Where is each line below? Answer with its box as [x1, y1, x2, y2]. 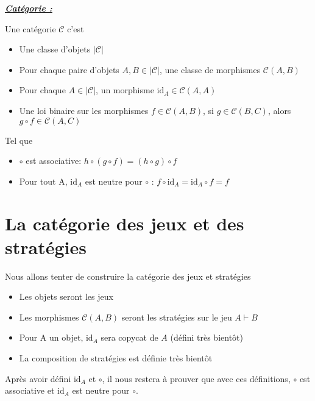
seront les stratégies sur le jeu [121, 310, 232, 323]
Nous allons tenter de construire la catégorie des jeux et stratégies [5, 269, 251, 282]
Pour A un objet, [19, 331, 83, 344]
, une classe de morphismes [159, 63, 261, 76]
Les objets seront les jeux [19, 290, 113, 303]
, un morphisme [96, 83, 154, 96]
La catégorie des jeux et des [5, 210, 244, 235]
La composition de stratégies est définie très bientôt [19, 352, 213, 364]
